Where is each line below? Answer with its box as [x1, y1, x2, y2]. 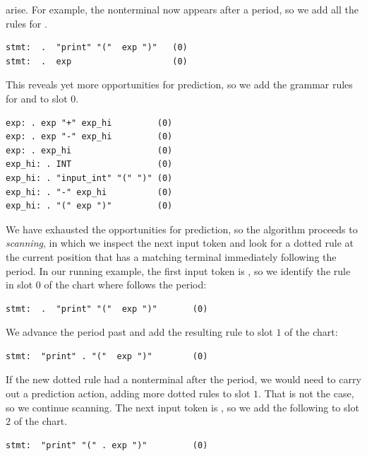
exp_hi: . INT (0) [6, 159, 173, 170]
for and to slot [6, 90, 68, 105]
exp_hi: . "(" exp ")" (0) [6, 201, 173, 211]
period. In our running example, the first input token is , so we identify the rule [6, 263, 351, 278]
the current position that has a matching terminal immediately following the [6, 249, 337, 264]
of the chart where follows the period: [44, 277, 207, 292]
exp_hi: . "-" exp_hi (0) [6, 187, 173, 197]
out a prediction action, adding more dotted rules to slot [6, 386, 251, 401]
